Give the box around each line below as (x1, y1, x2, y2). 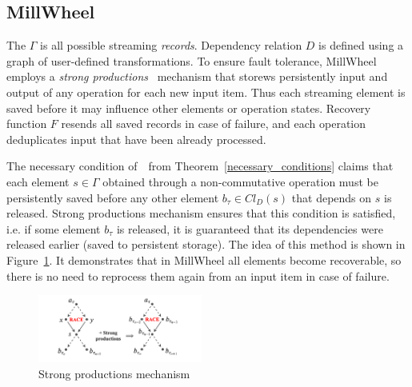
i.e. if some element (6, 220, 101, 237)
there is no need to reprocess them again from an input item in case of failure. (6, 267, 390, 284)
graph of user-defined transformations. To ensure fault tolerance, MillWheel (6, 52, 377, 69)
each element (6, 173, 70, 190)
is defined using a (318, 37, 404, 54)
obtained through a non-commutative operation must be (102, 173, 378, 190)
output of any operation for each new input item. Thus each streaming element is (6, 83, 406, 100)
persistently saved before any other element (6, 189, 219, 205)
